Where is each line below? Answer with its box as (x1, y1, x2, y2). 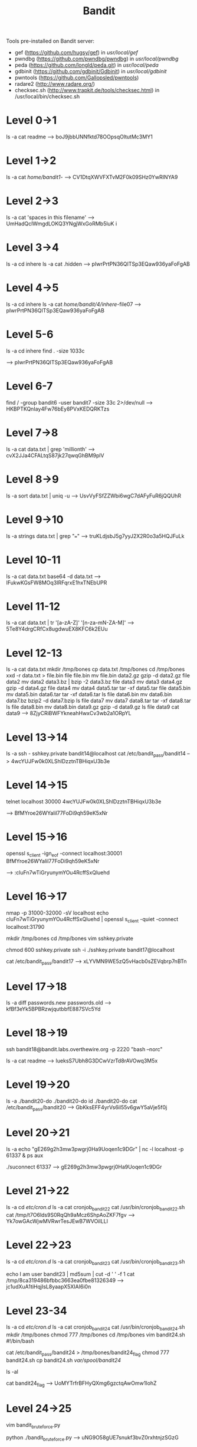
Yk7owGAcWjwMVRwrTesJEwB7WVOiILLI (6, 1217, 108, 1225)
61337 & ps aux (6, 1152, 44, 1159)
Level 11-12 (6, 599, 61, 613)
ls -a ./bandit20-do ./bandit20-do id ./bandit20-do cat (6, 1097, 137, 1104)
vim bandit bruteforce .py (6, 1421, 61, 1430)
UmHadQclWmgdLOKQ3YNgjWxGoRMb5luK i (6, 220, 117, 227)
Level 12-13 (6, 646, 63, 660)
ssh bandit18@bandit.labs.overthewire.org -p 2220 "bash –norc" (6, 1046, 163, 1053)
